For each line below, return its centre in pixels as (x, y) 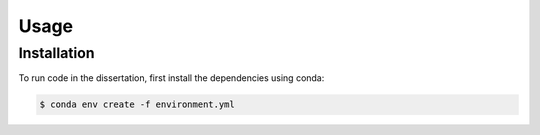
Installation (56, 53)
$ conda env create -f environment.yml (137, 104)
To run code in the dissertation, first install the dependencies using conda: (171, 78)
